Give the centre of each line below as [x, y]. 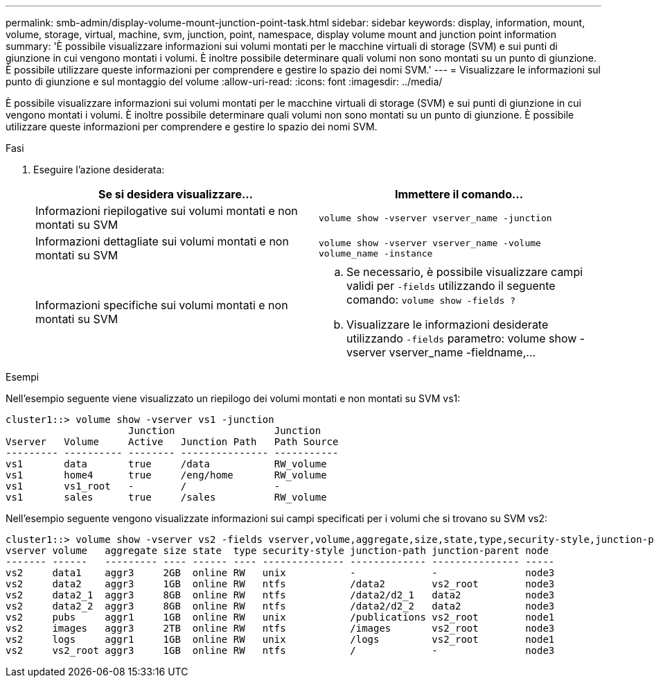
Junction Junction [225, 431]
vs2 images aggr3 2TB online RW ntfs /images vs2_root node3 [280, 628]
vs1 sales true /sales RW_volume [166, 497]
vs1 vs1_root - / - [143, 486]
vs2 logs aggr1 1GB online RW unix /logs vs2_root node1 [280, 639]
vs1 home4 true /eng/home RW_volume [166, 475]
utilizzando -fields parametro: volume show [462, 338]
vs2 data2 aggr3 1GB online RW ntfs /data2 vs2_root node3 [280, 584]
